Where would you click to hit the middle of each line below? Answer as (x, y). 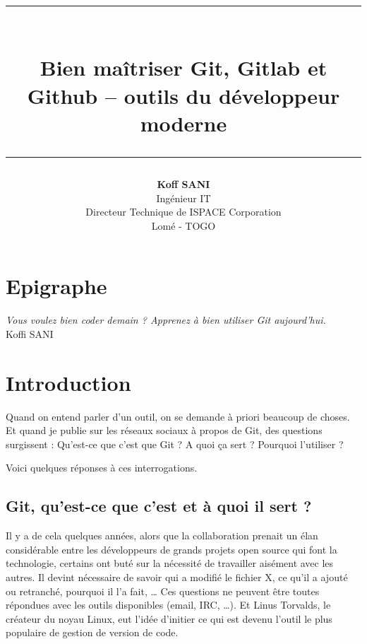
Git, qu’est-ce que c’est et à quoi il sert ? (159, 506)
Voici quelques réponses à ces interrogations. (102, 468)
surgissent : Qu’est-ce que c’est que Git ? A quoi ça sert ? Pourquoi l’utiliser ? (175, 444)
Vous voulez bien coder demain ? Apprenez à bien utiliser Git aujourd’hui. (166, 320)
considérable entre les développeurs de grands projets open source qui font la (172, 549)
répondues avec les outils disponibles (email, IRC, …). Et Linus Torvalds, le (168, 605)
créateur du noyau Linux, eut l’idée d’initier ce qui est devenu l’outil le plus (169, 618)
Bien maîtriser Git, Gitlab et (183, 68)
